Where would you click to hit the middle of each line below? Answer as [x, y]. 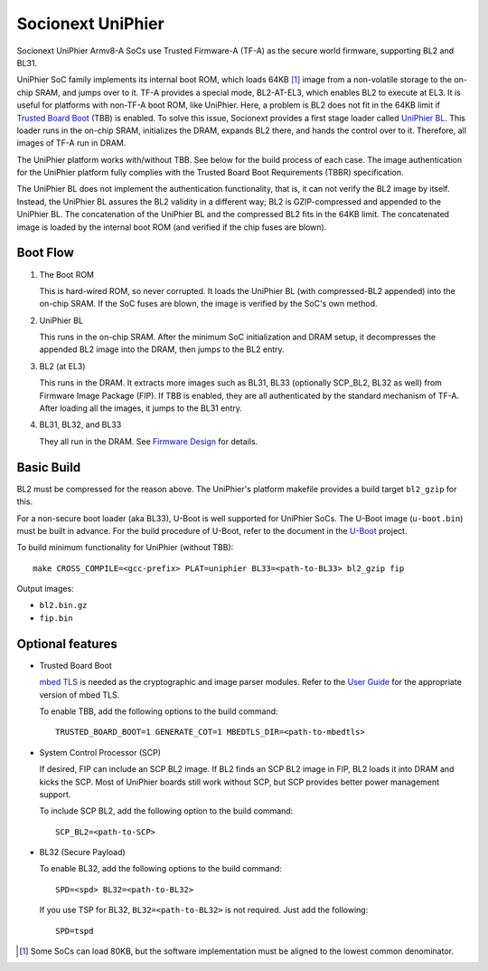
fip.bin [56, 618]
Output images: [45, 589]
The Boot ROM [67, 274]
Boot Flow [45, 253]
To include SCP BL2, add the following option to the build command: [166, 811]
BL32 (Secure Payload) [82, 852]
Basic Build [49, 467]
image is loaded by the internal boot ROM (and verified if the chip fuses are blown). [172, 227]
